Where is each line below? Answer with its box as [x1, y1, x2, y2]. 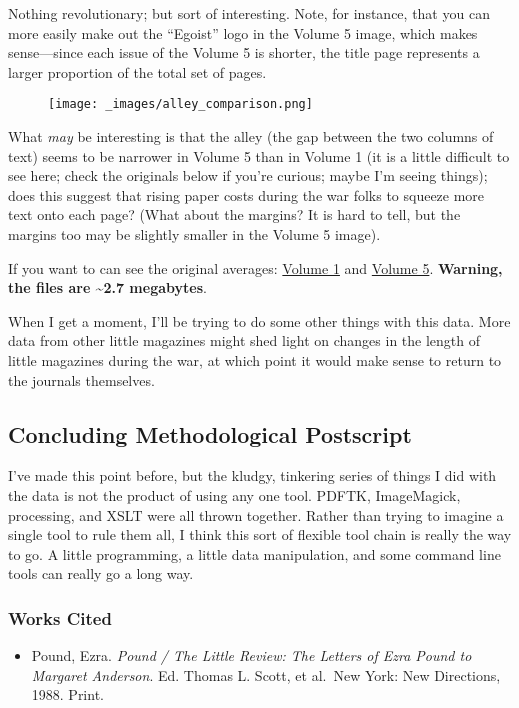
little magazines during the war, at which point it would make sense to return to [8, 349, 502, 370]
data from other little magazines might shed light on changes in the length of [8, 330, 481, 351]
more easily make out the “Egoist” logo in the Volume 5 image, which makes [8, 22, 478, 43]
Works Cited [8, 605, 112, 630]
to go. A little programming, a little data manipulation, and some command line [8, 543, 501, 564]
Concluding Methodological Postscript [8, 418, 412, 449]
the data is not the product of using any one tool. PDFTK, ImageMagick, [8, 484, 461, 505]
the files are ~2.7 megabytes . [8, 277, 207, 298]
